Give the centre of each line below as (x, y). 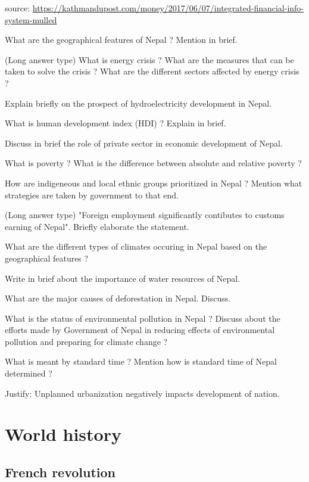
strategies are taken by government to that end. (92, 195)
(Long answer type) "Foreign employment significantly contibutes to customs (145, 215)
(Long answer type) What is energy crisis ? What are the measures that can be (149, 59)
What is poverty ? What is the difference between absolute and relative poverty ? (153, 163)
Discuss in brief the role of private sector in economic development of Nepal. (144, 143)
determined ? (29, 373)
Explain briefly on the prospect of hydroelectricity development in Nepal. (138, 103)
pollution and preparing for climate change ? (86, 341)
